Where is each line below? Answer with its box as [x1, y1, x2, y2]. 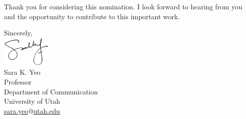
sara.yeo [4, 105, 29, 116]
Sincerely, [4, 28, 32, 38]
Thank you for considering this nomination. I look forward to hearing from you [4, 1, 243, 11]
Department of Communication [4, 86, 98, 96]
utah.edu [33, 105, 60, 116]
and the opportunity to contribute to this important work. [4, 11, 180, 21]
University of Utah [4, 96, 61, 106]
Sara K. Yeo [4, 67, 40, 77]
